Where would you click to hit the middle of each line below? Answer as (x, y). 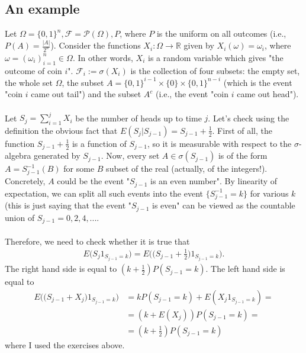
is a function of (99, 143)
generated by (57, 155)
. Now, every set (130, 155)
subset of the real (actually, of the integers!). (187, 169)
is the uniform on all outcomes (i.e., (221, 33)
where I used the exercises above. (65, 344)
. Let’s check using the (249, 118)
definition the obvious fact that (61, 130)
